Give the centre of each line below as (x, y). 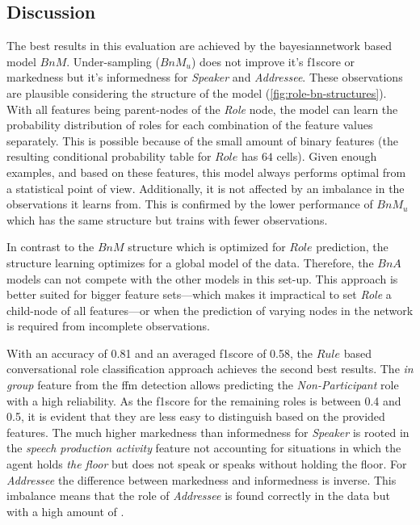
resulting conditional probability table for (109, 156)
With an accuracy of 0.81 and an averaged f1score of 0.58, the (160, 353)
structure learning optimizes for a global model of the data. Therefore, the (190, 262)
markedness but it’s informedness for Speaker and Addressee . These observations (205, 77)
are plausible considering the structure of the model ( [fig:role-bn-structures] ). (197, 92)
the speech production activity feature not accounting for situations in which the (204, 448)
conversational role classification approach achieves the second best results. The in (210, 369)
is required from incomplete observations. (108, 326)
